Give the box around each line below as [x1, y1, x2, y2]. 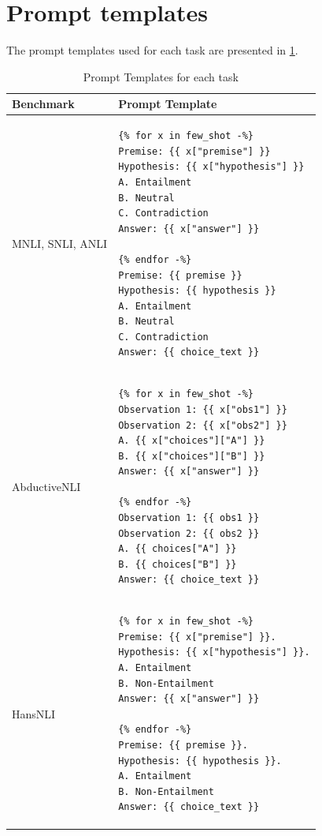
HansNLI [12, 705, 56, 722]
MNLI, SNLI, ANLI [12, 235, 108, 252]
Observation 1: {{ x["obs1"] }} [118, 403, 287, 415]
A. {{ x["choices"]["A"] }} [118, 435, 265, 447]
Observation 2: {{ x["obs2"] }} [118, 419, 287, 431]
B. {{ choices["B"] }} [118, 558, 237, 570]
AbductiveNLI [12, 478, 81, 494]
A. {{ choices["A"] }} [118, 543, 237, 555]
